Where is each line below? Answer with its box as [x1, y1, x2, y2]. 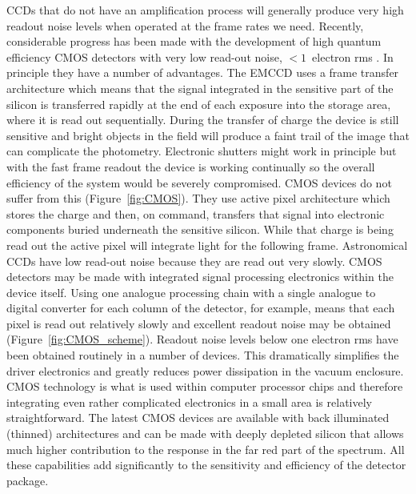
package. [6, 472, 49, 488]
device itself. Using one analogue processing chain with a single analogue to [6, 283, 376, 300]
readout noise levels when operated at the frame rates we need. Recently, [6, 17, 364, 34]
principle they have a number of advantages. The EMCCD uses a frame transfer [6, 64, 399, 81]
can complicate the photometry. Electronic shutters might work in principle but [6, 143, 397, 159]
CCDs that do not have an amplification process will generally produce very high [6, 2, 404, 18]
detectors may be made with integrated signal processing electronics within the [6, 268, 394, 285]
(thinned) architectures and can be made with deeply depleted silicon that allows [6, 425, 404, 442]
